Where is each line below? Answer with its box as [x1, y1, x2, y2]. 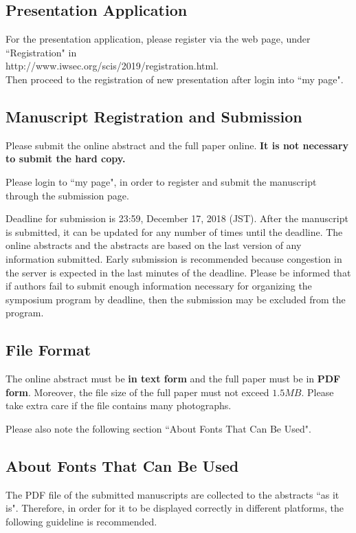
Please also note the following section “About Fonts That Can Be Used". [5, 421, 311, 435]
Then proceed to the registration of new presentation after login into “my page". [5, 72, 344, 86]
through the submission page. [5, 188, 129, 202]
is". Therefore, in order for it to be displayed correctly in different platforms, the [5, 501, 344, 515]
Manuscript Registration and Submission [5, 105, 302, 127]
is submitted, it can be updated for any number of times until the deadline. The [5, 224, 343, 239]
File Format [5, 339, 91, 360]
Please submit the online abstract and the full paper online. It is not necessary [5, 138, 349, 152]
